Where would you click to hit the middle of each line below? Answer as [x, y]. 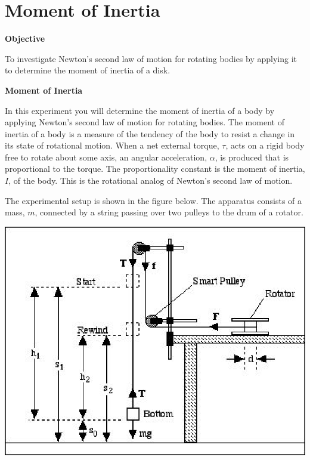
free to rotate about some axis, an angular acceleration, [106, 157]
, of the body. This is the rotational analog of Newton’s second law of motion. [151, 180]
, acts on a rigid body [265, 145]
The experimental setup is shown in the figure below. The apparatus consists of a [154, 200]
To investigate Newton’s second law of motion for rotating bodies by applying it [151, 58]
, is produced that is [252, 157]
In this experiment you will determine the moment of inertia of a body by [140, 110]
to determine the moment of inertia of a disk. [88, 70]
